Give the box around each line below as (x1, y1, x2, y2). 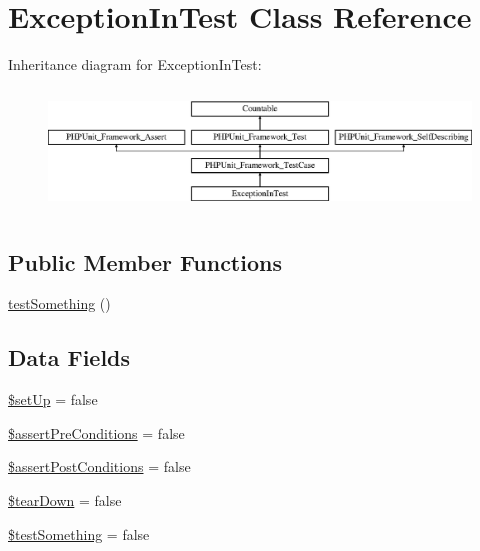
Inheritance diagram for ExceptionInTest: (8, 54, 262, 75)
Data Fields (8, 342, 131, 373)
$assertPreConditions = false (8, 422, 185, 443)
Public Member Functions (8, 246, 282, 277)
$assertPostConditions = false (8, 456, 191, 477)
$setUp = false (8, 389, 98, 410)
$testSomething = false (8, 523, 150, 544)
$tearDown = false (8, 489, 122, 510)
